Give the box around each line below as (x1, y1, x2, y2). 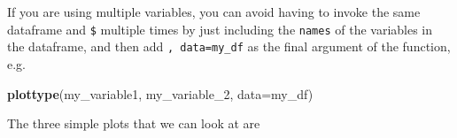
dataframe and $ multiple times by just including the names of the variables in (7, 19, 433, 38)
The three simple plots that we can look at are (7, 114, 260, 133)
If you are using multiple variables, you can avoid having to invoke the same (7, 3, 421, 20)
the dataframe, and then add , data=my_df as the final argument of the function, (7, 37, 451, 56)
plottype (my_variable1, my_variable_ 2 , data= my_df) (7, 84, 314, 103)
